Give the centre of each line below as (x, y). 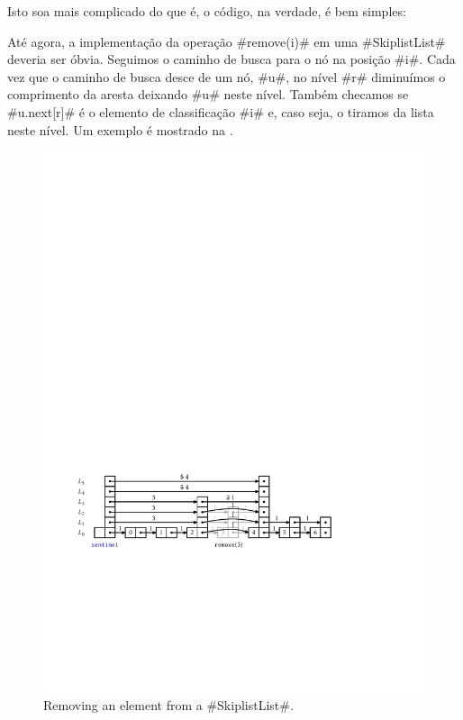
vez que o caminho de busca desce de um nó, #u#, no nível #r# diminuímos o (227, 76)
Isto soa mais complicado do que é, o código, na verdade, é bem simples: (207, 11)
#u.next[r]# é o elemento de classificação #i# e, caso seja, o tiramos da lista (221, 111)
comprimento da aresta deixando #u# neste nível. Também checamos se (208, 94)
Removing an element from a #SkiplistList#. (168, 704)
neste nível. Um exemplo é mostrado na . (120, 129)
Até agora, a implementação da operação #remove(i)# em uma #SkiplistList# (227, 41)
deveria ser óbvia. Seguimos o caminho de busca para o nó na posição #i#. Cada (231, 59)
